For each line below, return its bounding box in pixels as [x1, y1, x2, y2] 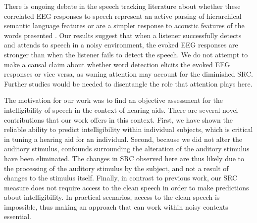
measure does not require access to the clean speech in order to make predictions [4, 182, 249, 192]
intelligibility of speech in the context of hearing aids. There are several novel [4, 104, 238, 115]
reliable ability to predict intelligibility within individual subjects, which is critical [4, 124, 253, 134]
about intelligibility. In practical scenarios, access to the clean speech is [4, 192, 220, 202]
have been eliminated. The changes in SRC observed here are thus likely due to [4, 153, 245, 163]
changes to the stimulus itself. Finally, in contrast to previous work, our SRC [4, 173, 238, 183]
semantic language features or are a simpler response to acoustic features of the [4, 20, 245, 31]
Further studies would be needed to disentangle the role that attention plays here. [4, 78, 253, 89]
